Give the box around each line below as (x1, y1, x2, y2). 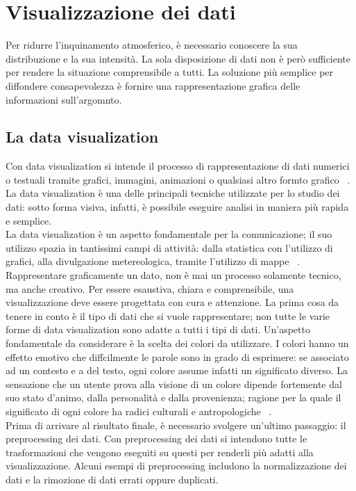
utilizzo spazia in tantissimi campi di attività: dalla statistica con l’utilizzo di (6, 240, 333, 255)
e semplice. (6, 213, 52, 227)
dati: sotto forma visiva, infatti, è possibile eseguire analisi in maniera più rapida (6, 200, 349, 214)
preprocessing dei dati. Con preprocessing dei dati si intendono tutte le (6, 431, 307, 446)
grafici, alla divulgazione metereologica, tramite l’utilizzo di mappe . (6, 254, 300, 268)
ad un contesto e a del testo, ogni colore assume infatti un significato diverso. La (6, 363, 348, 378)
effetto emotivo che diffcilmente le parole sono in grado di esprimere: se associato (6, 349, 349, 364)
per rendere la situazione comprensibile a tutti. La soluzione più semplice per (6, 65, 334, 79)
